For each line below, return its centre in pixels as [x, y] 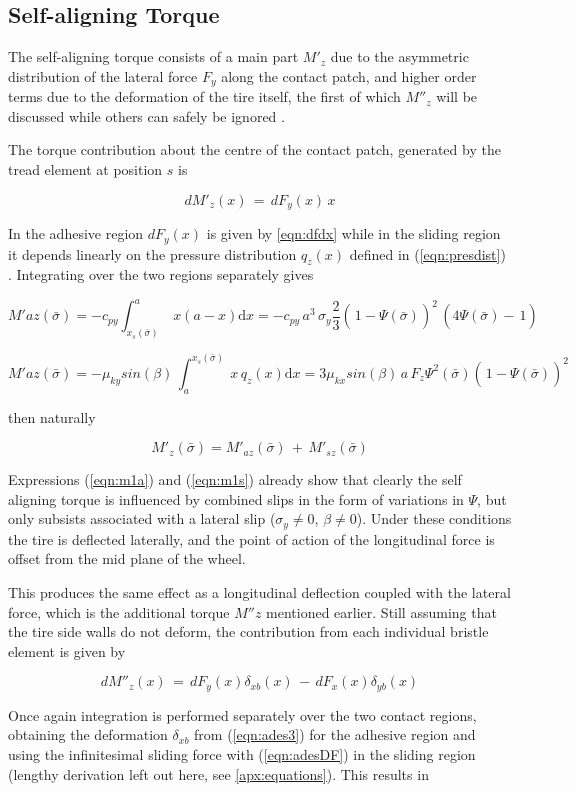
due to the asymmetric [399, 56]
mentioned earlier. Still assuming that [381, 611]
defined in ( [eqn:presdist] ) [427, 253]
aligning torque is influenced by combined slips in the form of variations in [236, 498]
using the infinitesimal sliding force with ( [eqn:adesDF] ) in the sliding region [242, 753]
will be [457, 96]
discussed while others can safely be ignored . [146, 115]
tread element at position [85, 169]
